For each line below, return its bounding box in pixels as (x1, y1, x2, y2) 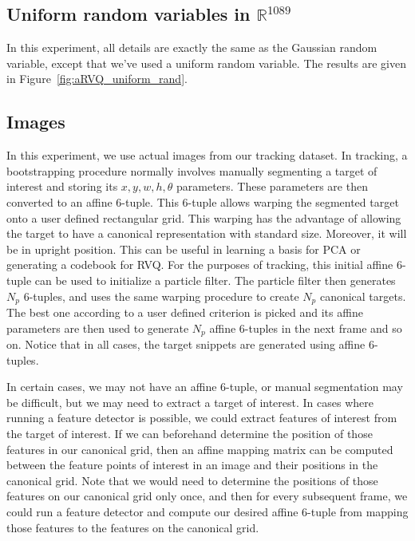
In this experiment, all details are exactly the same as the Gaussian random (6, 39, 377, 56)
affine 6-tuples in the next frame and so (209, 319, 402, 336)
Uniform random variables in (6, 2, 251, 26)
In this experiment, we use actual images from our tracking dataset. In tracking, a (6, 147, 408, 164)
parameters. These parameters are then (176, 178, 368, 195)
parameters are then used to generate (6, 319, 189, 336)
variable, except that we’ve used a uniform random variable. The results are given (6, 54, 406, 71)
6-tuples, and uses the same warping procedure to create (23, 287, 299, 304)
